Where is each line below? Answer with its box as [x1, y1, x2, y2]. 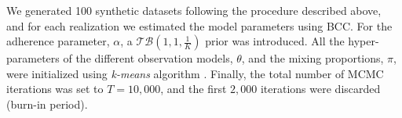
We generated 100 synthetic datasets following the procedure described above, [6, 2, 382, 18]
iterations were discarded [260, 80, 381, 97]
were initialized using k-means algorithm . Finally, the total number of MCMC [6, 65, 384, 81]
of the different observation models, [63, 50, 233, 66]
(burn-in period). [6, 95, 88, 112]
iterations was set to [6, 80, 104, 97]
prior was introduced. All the [205, 33, 345, 49]
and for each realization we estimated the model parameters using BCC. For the [6, 17, 393, 34]
